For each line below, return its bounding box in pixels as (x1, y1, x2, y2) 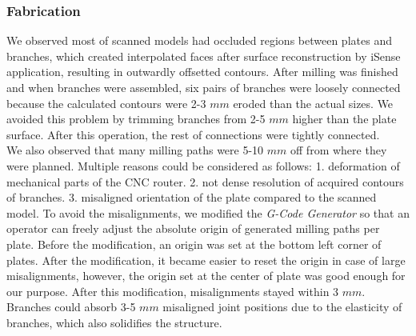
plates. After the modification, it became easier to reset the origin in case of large (6, 251, 406, 268)
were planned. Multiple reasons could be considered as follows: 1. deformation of (6, 157, 400, 174)
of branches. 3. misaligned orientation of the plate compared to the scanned (6, 189, 377, 206)
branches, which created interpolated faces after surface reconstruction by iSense (6, 47, 401, 64)
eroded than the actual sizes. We (233, 94, 394, 111)
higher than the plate (292, 110, 397, 127)
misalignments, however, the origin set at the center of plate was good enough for (6, 267, 406, 284)
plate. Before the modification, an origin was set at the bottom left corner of (6, 235, 382, 252)
